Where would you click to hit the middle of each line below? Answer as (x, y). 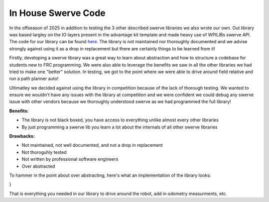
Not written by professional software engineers (70, 159)
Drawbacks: (22, 136)
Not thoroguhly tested (44, 152)
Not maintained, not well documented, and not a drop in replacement (92, 145)
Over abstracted (38, 166)
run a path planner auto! (34, 79)
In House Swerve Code (57, 13)
